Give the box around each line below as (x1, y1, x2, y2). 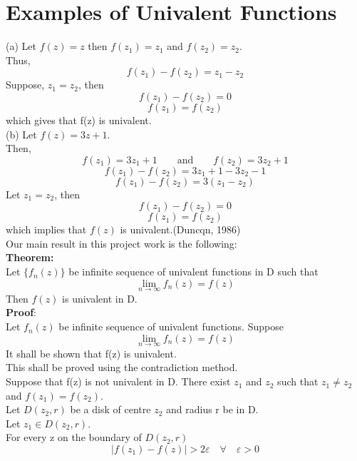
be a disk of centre (70, 402, 151, 417)
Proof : (6, 305, 37, 320)
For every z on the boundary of (6, 430, 142, 445)
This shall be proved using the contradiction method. (6, 360, 238, 375)
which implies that (6, 222, 87, 237)
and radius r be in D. (165, 402, 259, 417)
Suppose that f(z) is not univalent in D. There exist (6, 374, 231, 389)
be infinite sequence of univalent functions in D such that (68, 264, 319, 279)
